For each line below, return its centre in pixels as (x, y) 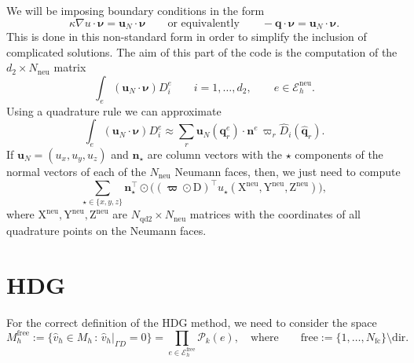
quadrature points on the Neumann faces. (106, 230)
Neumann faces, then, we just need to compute (288, 172)
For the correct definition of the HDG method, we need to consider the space (192, 322)
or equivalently (203, 23)
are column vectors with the (215, 154)
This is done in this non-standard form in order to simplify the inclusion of (187, 37)
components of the (339, 154)
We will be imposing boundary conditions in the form (136, 10)
